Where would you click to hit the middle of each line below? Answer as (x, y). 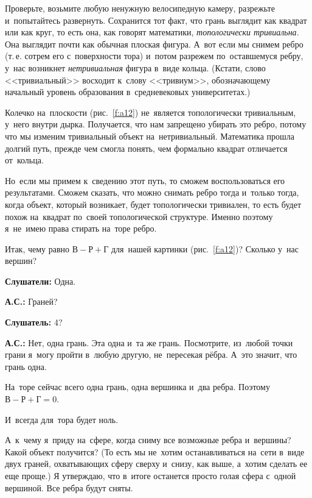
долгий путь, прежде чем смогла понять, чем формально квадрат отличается (146, 148)
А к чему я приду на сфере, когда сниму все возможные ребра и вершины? (148, 440)
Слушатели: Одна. (40, 281)
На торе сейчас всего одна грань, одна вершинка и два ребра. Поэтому (137, 387)
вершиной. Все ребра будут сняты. (69, 487)
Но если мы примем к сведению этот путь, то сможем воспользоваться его (145, 180)
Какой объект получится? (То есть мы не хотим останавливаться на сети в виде (155, 451)
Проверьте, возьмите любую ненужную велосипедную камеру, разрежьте (140, 8)
